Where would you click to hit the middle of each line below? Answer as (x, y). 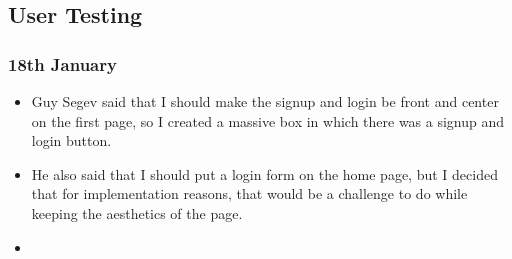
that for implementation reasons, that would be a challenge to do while (249, 193)
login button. (71, 140)
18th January (62, 63)
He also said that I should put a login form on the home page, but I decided (264, 173)
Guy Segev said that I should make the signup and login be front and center (265, 101)
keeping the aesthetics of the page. (137, 212)
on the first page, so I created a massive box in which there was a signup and (268, 120)
